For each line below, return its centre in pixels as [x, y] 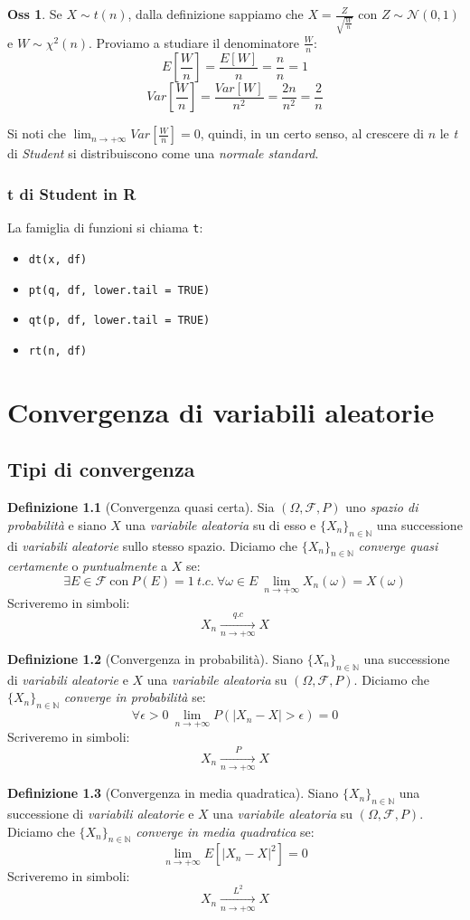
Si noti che [37, 133]
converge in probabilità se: [135, 697]
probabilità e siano [57, 524]
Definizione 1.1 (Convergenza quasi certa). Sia [141, 507]
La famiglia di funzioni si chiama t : [105, 228]
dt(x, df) [58, 259]
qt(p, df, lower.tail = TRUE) [119, 321]
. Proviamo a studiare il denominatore [194, 42]
